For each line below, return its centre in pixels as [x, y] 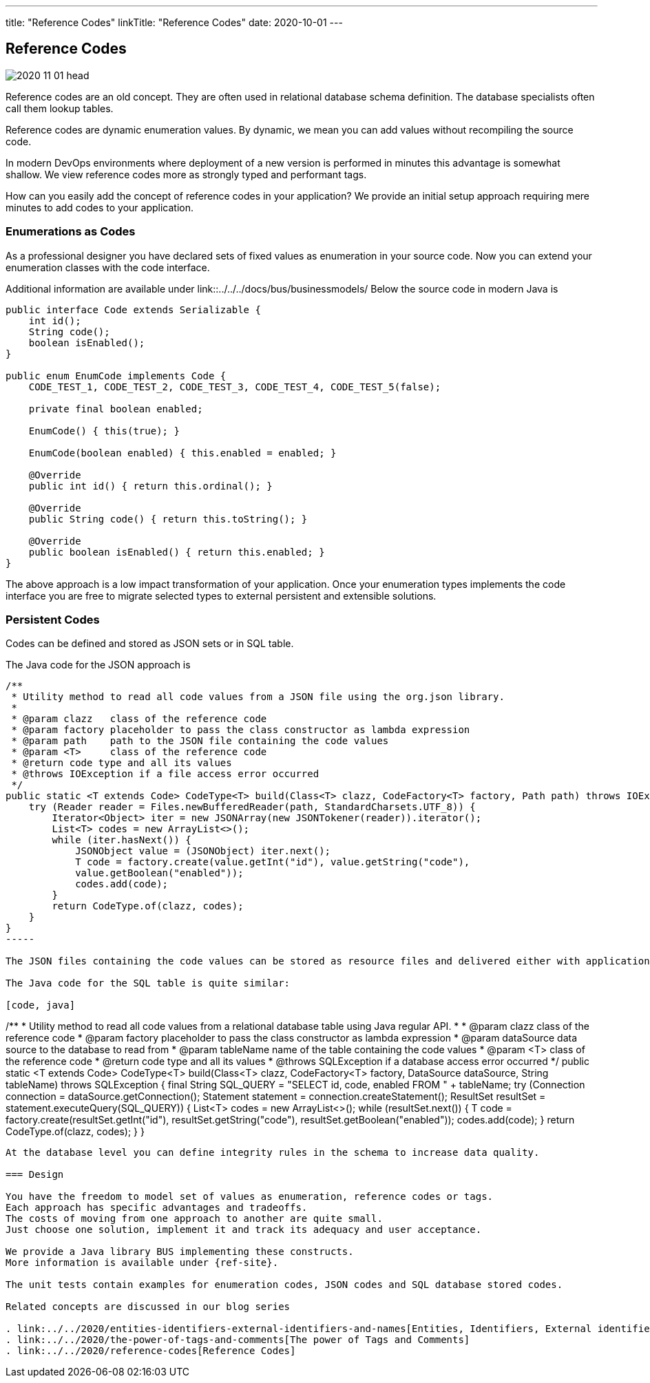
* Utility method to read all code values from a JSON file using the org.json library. [258, 697]
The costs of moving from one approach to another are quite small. [194, 1219]
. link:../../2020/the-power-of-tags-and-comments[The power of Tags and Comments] [238, 1340]
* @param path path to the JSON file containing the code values [200, 741]
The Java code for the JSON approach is [98, 665]
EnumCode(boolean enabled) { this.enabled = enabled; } [182, 453]
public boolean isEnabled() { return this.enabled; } [177, 552]
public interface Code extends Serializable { [133, 309]
